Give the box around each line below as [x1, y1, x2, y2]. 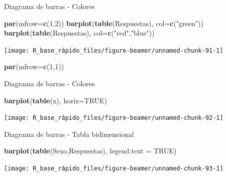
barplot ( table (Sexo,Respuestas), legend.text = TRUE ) [4, 145, 177, 156]
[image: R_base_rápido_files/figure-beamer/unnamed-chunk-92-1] [4, 114, 223, 122]
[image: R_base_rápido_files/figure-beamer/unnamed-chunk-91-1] [4, 47, 223, 54]
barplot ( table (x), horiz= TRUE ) [4, 95, 107, 105]
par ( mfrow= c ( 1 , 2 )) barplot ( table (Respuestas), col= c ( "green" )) [4, 18, 203, 28]
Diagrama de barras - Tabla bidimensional [4, 128, 134, 139]
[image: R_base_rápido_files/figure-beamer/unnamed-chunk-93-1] [4, 165, 223, 172]
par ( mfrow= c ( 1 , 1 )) [4, 61, 64, 72]
